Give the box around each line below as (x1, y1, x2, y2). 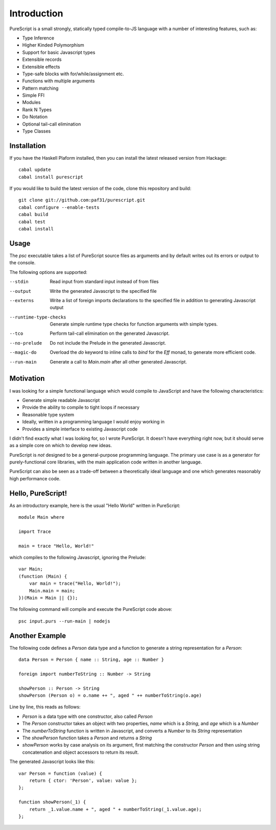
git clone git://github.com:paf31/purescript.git (18, 197, 146, 203)
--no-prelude (9, 340, 42, 346)
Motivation (9, 374, 45, 383)
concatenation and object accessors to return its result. (22, 749, 139, 755)
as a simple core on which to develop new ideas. (9, 442, 112, 449)
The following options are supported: (9, 269, 87, 275)
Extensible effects (22, 63, 60, 70)
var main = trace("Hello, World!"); (29, 581, 121, 586)
